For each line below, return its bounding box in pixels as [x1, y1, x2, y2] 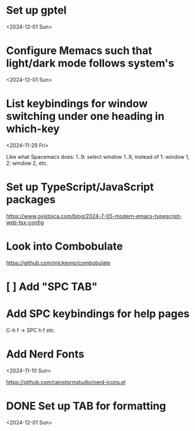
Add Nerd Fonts [6, 347, 84, 360]
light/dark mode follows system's [6, 57, 174, 70]
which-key [6, 122, 60, 136]
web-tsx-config [6, 219, 44, 226]
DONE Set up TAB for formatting [6, 399, 167, 413]
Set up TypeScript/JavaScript [6, 180, 154, 193]
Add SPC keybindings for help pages [6, 307, 190, 321]
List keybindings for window [6, 97, 148, 110]
